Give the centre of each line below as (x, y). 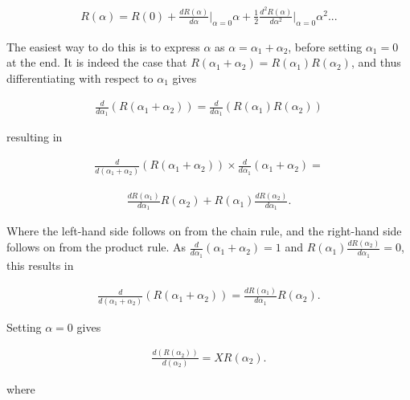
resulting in (35, 137)
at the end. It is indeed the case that (97, 62)
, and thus (376, 62)
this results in (40, 265)
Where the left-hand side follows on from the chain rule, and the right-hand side (204, 231)
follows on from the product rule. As (96, 247)
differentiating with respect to (80, 78)
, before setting (325, 46)
